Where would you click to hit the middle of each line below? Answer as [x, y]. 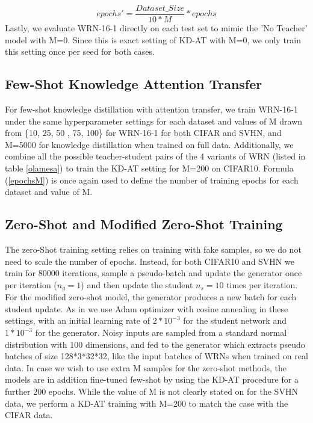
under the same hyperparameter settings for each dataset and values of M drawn [154, 121]
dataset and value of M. [49, 192]
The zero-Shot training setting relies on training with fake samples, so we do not [153, 249]
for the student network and [235, 320]
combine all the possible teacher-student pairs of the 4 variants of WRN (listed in [155, 156]
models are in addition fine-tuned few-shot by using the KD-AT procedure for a [152, 379]
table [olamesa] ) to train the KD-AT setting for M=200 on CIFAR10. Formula [149, 168]
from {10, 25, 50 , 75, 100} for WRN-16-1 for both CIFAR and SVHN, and [143, 133]
